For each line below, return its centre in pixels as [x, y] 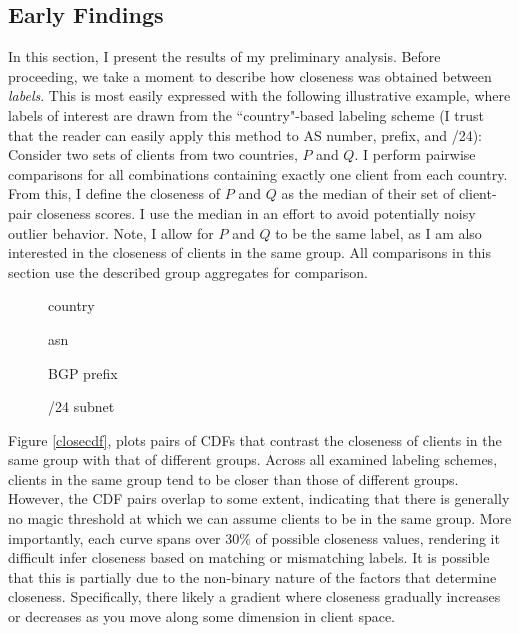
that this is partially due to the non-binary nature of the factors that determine [252, 576]
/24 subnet [81, 406]
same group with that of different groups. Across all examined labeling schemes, [253, 459]
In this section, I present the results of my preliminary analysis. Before [224, 56]
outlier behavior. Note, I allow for [111, 232]
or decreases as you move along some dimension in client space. [202, 616]
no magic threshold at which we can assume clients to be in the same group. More [260, 518]
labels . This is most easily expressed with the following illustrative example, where [259, 95]
